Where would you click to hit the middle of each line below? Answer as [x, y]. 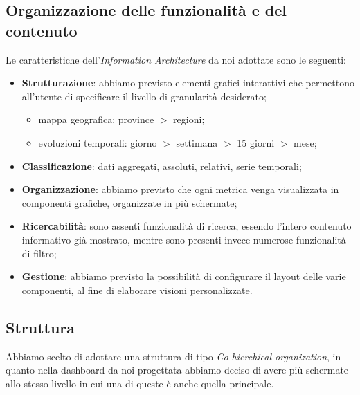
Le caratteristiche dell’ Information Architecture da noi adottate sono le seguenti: [176, 59]
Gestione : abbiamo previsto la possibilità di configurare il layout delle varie [184, 276]
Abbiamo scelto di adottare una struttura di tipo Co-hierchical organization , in [173, 356]
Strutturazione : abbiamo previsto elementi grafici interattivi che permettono [188, 83]
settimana [197, 142]
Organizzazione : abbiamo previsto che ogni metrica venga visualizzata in [180, 189]
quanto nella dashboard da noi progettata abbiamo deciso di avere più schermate [177, 370]
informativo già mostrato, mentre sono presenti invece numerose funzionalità [184, 239]
